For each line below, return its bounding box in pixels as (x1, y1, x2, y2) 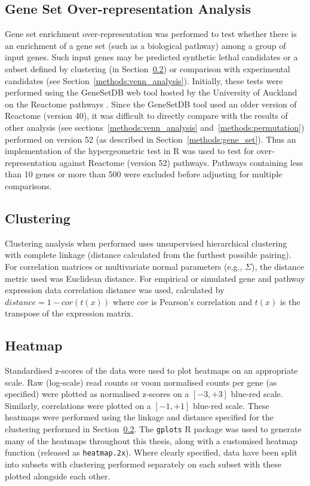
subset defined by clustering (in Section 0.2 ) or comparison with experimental (5, 62, 290, 75)
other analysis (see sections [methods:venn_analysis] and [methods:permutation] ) (5, 121, 305, 133)
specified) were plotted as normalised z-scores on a (5, 387, 189, 400)
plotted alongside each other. (5, 469, 111, 482)
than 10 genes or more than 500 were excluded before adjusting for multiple (5, 168, 283, 180)
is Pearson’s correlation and (151, 295, 253, 307)
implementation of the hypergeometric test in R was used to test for (5, 144, 254, 157)
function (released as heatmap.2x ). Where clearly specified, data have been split (5, 446, 297, 459)
